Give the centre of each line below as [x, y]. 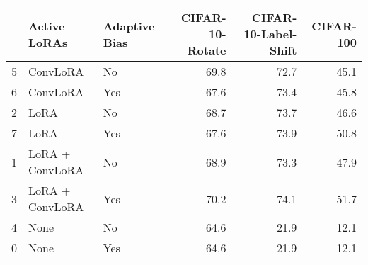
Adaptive [129, 26]
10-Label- [270, 34]
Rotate [207, 50]
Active [47, 26]
